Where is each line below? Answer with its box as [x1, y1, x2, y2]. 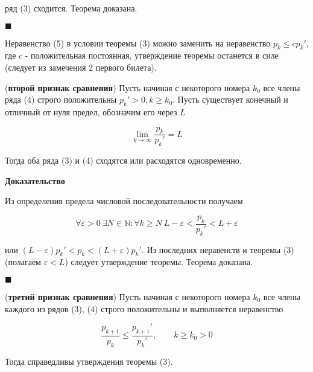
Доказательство [5, 174, 65, 187]
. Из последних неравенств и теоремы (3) [141, 243, 294, 255]
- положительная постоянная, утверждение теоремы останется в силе [25, 49, 279, 62]
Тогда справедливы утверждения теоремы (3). [5, 354, 173, 367]
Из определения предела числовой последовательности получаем [5, 194, 243, 207]
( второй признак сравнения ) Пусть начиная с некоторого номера [5, 81, 250, 94]
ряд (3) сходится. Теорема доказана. [5, 2, 138, 14]
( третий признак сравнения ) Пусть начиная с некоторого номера [5, 290, 250, 303]
